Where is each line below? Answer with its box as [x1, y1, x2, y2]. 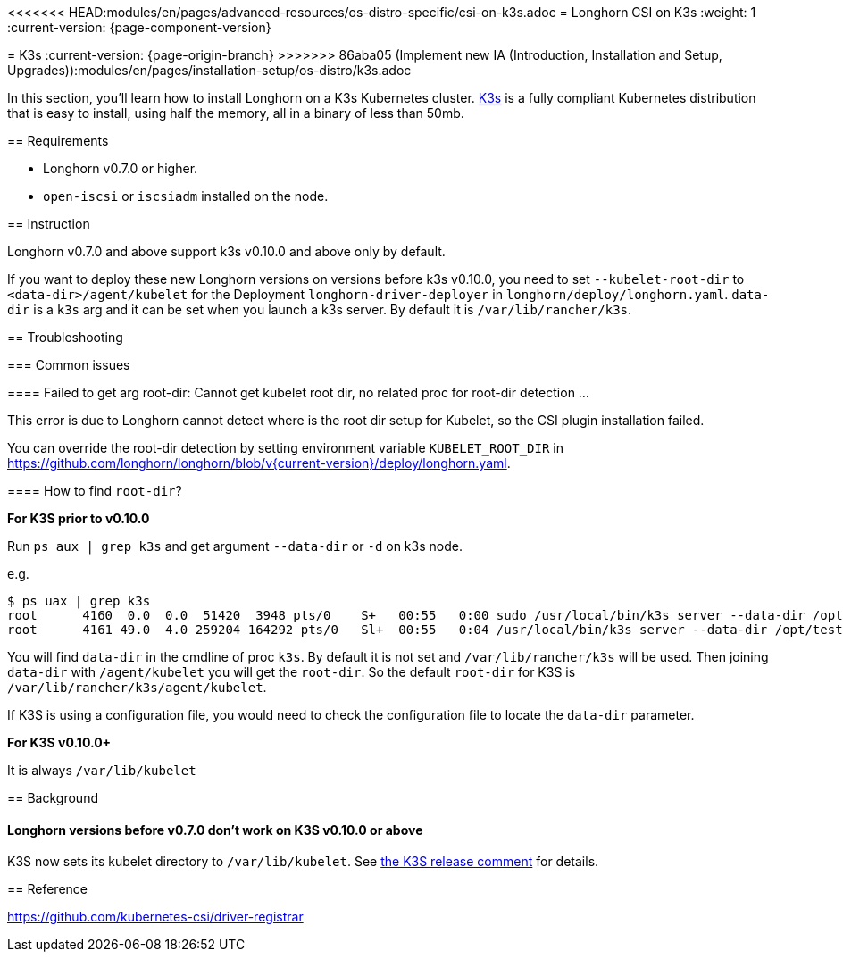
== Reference [7, 881, 88, 897]
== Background [7, 790, 98, 805]
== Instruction [7, 216, 90, 231]
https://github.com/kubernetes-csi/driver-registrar [7, 909, 304, 925]
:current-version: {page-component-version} [7, 20, 271, 35]
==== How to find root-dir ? [7, 483, 182, 498]
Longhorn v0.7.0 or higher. [43, 161, 198, 176]
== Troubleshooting [7, 329, 123, 345]
